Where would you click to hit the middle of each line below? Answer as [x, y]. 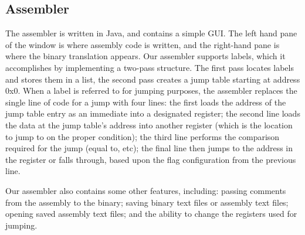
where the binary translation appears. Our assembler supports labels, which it [145, 56]
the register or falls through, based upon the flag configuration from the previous [151, 159]
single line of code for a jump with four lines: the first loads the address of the [146, 102]
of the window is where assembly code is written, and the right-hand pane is [143, 44]
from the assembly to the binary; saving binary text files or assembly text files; [147, 202]
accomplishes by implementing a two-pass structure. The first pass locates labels [150, 67]
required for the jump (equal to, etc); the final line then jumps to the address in [149, 148]
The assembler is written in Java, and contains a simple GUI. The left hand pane [151, 33]
